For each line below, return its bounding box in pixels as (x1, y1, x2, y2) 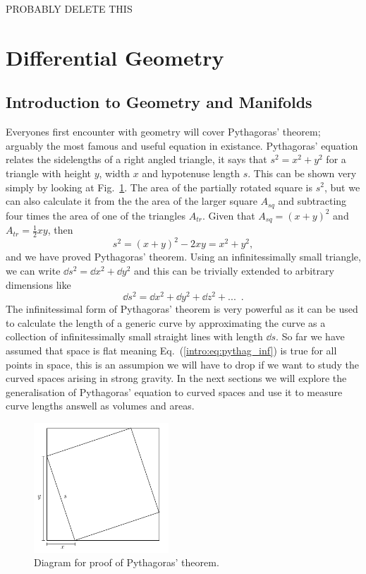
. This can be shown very (248, 165, 357, 180)
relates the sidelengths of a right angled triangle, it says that (6, 152, 267, 167)
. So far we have (276, 329, 345, 344)
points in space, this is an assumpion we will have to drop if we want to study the (6, 357, 360, 371)
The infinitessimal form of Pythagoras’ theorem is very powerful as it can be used (6, 301, 358, 316)
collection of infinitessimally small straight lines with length (6, 329, 263, 344)
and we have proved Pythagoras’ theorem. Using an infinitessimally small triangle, (6, 249, 361, 264)
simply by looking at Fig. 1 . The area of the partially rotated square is (6, 179, 312, 194)
